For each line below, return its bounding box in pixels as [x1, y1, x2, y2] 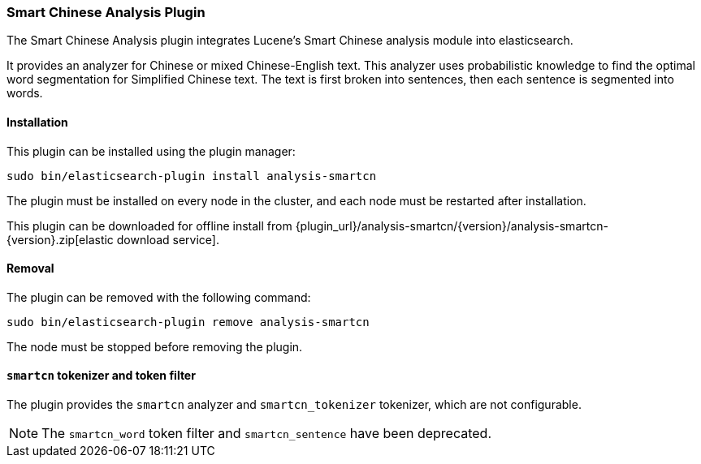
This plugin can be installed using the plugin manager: [6, 144, 296, 158]
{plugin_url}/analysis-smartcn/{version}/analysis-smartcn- [295, 218, 608, 233]
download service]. [116, 232, 219, 247]
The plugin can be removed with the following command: [6, 290, 311, 304]
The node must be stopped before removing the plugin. [6, 339, 303, 354]
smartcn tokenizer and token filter [6, 368, 196, 383]
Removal [6, 261, 54, 276]
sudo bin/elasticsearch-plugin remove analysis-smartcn [6, 315, 370, 329]
